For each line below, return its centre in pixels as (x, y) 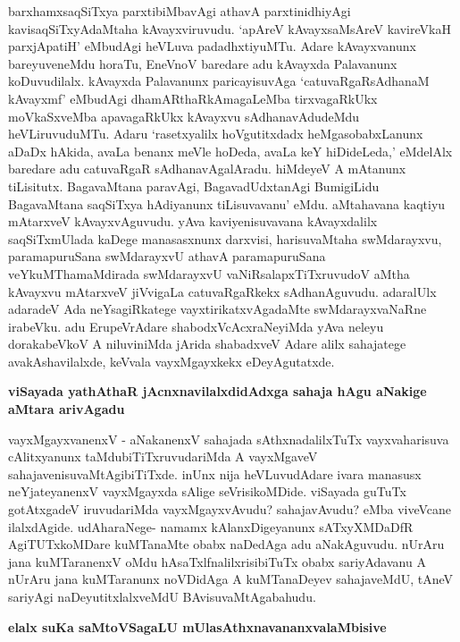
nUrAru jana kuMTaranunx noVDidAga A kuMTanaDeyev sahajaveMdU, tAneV (231, 579)
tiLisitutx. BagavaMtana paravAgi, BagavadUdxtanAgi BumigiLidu (194, 186)
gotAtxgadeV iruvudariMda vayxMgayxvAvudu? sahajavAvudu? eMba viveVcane (230, 509)
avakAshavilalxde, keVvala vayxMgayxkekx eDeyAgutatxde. (171, 361)
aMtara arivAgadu (67, 409)
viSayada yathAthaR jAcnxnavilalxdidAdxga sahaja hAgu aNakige (217, 391)
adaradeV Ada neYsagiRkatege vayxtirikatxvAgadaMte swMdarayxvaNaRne (217, 309)
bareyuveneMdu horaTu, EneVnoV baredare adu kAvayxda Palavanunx (203, 63)
